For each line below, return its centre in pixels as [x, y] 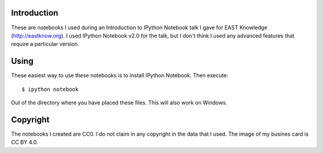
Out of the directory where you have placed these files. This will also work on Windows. [119, 102]
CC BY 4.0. [25, 142]
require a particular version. [45, 44]
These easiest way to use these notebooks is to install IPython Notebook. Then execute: [120, 75]
